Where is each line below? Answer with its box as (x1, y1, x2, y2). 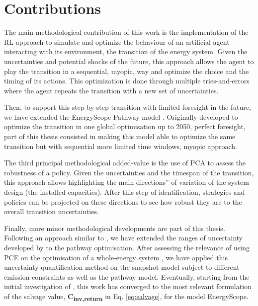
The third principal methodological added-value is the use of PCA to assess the (4, 157, 246, 168)
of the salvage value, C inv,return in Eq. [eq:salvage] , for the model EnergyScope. (4, 291, 249, 303)
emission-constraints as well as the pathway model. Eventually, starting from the (4, 271, 250, 282)
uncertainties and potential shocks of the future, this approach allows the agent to (4, 56, 254, 66)
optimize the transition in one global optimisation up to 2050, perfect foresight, (4, 121, 246, 132)
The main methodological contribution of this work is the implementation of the (4, 27, 249, 37)
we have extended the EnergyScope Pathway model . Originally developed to (4, 111, 238, 122)
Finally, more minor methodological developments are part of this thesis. (4, 223, 225, 233)
